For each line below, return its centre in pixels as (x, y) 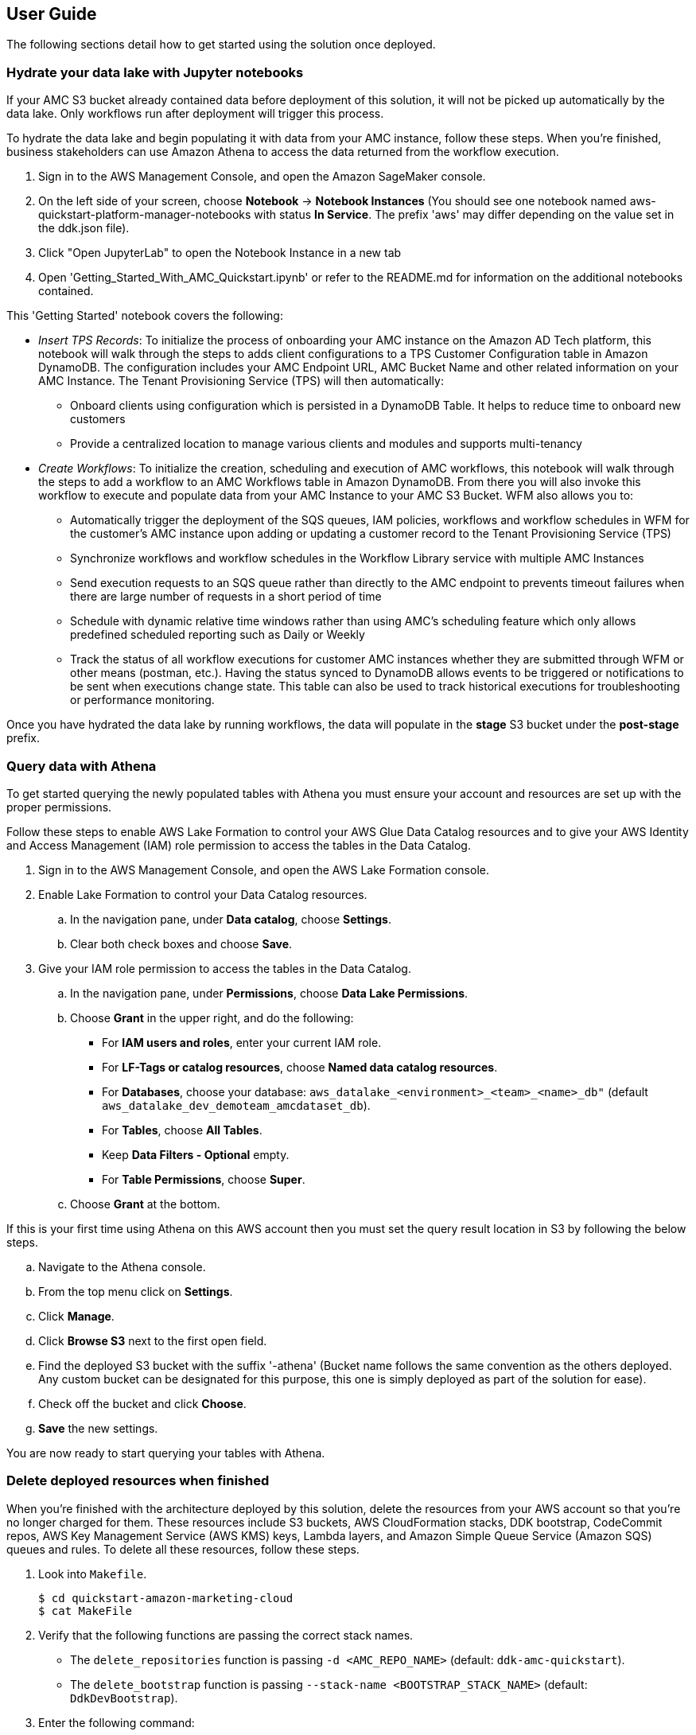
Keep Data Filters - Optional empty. (196, 1154)
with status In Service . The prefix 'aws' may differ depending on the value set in (464, 215)
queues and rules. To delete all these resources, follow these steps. (183, 1549)
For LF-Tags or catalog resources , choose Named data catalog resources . (300, 1067)
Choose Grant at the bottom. (145, 1204)
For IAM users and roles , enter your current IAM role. (242, 1042)
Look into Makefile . (93, 1574)
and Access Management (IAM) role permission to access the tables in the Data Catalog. (239, 845)
